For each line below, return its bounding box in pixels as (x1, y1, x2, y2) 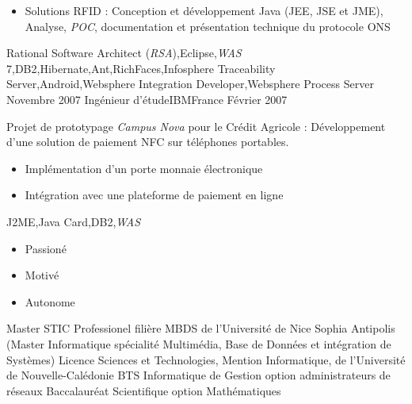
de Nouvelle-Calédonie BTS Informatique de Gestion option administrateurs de (6, 367, 391, 383)
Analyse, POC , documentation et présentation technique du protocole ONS (25, 17, 391, 34)
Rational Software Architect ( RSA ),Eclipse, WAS (6, 44, 242, 61)
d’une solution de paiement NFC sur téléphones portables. (6, 133, 289, 150)
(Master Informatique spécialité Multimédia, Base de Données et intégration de (6, 335, 391, 352)
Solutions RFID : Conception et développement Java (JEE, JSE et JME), (25, 2, 383, 18)
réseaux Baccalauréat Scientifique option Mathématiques (6, 382, 281, 398)
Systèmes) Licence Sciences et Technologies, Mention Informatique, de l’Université (6, 351, 406, 367)
